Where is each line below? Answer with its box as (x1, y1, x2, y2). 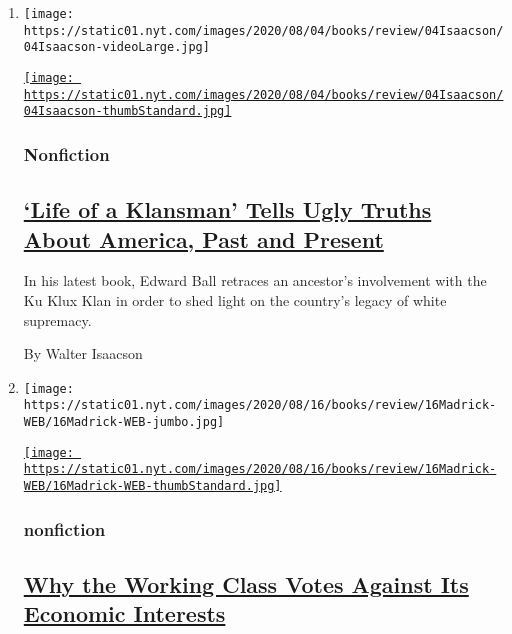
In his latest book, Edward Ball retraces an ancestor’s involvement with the (23, 270, 487, 291)
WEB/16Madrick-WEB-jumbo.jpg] (23, 415, 225, 430)
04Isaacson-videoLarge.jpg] (23, 40, 210, 55)
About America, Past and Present (23, 223, 384, 254)
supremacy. (23, 309, 92, 330)
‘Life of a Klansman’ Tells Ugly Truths (23, 194, 432, 225)
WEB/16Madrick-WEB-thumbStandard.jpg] (23, 479, 282, 494)
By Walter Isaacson (23, 343, 143, 364)
